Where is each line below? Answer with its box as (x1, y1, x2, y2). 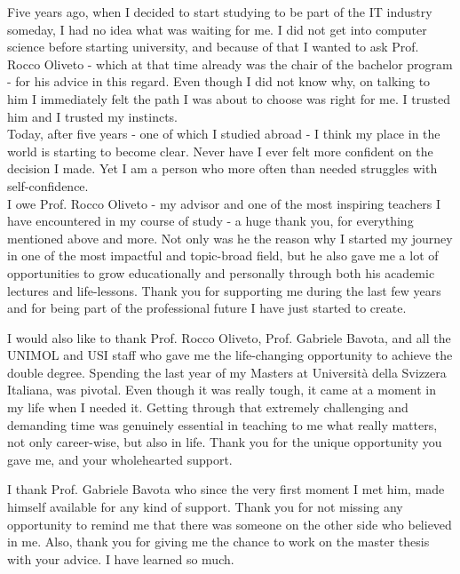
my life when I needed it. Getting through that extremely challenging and (7, 398, 408, 417)
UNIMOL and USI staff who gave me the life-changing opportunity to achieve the (7, 346, 453, 364)
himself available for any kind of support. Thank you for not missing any (7, 498, 403, 516)
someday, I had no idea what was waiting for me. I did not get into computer (7, 20, 427, 38)
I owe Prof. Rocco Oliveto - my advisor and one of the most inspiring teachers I (7, 194, 441, 212)
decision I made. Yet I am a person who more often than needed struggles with (7, 159, 438, 178)
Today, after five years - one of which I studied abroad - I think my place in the (7, 124, 440, 143)
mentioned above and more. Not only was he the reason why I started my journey (7, 228, 453, 247)
